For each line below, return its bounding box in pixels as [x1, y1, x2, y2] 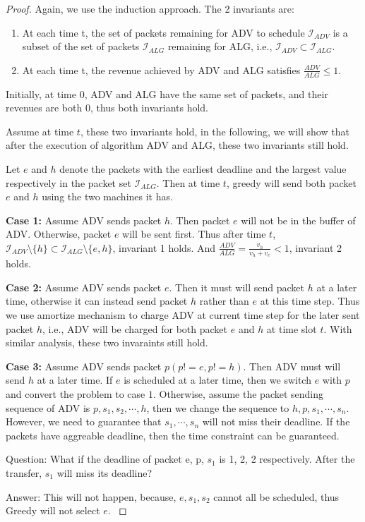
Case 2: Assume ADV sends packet [6, 279, 162, 294]
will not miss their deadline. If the [202, 414, 350, 429]
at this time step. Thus [260, 293, 360, 308]
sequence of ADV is [6, 400, 90, 415]
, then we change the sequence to [146, 400, 289, 415]
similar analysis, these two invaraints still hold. [6, 335, 208, 350]
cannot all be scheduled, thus [213, 489, 340, 504]
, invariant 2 [289, 240, 342, 255]
